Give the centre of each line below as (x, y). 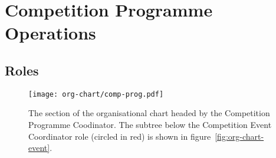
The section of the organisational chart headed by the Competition (149, 113)
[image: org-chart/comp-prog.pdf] (96, 94)
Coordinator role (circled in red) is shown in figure (120, 136)
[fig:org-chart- (239, 136)
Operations (50, 33)
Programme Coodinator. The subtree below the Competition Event (150, 125)
